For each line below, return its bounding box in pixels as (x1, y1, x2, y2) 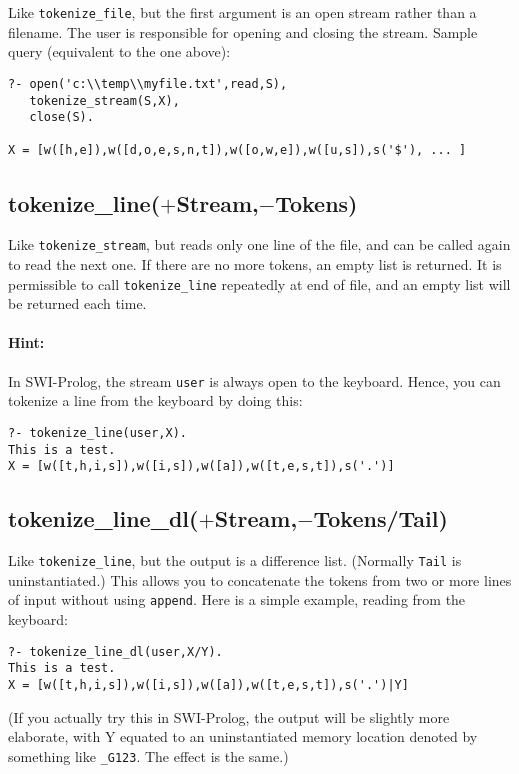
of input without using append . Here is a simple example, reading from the (8, 589, 466, 610)
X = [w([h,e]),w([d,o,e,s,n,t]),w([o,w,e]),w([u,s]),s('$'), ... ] (8, 143, 467, 158)
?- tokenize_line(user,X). (8, 425, 187, 440)
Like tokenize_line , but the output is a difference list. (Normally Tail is (8, 550, 462, 571)
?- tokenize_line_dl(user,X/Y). (8, 644, 223, 659)
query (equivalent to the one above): (8, 41, 231, 62)
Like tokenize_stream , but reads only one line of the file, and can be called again (8, 234, 511, 255)
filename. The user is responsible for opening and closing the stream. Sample (8, 21, 478, 42)
